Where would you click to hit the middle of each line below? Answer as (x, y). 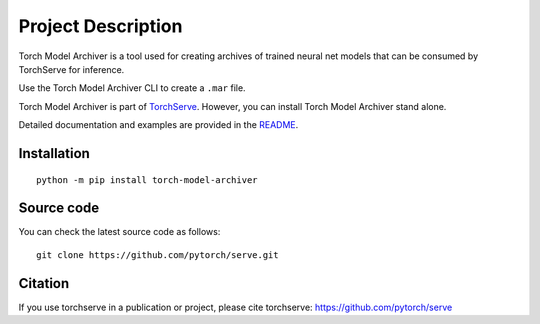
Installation (54, 153)
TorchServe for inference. (71, 69)
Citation (44, 283)
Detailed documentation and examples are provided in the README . (158, 125)
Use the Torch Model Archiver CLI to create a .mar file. (132, 88)
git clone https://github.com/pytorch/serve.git (157, 254)
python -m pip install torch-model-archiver (147, 179)
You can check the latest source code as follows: (119, 232)
